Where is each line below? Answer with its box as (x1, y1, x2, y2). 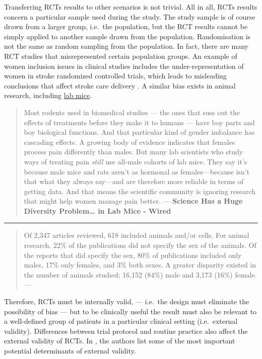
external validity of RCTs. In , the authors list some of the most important (4, 335, 235, 346)
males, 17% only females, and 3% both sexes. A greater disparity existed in (24, 259, 256, 270)
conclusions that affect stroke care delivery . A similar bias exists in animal (4, 80, 236, 91)
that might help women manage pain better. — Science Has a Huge (24, 196, 243, 206)
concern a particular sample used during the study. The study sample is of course (4, 11, 255, 22)
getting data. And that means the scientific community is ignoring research (24, 186, 256, 196)
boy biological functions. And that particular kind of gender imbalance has (24, 127, 255, 137)
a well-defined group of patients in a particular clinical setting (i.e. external (4, 316, 238, 326)
